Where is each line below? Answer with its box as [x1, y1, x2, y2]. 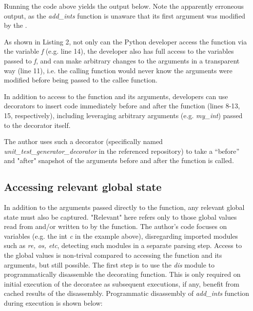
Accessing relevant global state [4, 179, 162, 194]
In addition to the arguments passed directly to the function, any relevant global [4, 202, 245, 212]
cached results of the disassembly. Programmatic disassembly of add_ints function [4, 288, 249, 298]
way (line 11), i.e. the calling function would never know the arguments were [4, 65, 233, 75]
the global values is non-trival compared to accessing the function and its [4, 250, 222, 260]
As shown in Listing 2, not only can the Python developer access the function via [4, 36, 247, 46]
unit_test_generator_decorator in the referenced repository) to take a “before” [4, 145, 240, 156]
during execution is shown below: [4, 298, 103, 308]
